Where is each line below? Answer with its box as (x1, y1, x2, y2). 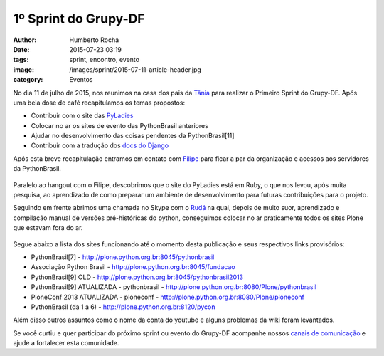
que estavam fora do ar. (13, 224, 83, 232)
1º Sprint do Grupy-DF (13, 11, 145, 26)
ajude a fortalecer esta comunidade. (13, 339, 119, 347)
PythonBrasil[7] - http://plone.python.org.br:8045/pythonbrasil (31, 253, 215, 261)
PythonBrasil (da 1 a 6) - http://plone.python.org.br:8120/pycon (31, 303, 215, 311)
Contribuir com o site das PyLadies (31, 111, 134, 120)
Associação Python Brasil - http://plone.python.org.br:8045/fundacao (31, 263, 235, 271)
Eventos (69, 75, 93, 84)
